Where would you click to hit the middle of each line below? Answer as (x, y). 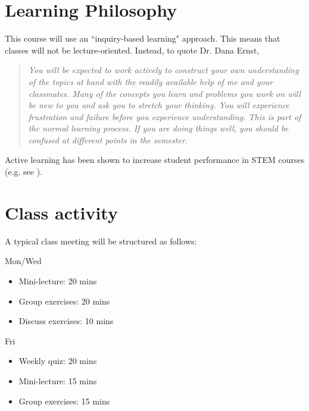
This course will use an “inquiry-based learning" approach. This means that (143, 38)
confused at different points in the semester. (108, 139)
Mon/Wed (23, 261)
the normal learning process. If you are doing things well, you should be (158, 128)
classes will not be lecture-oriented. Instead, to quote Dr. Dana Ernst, (132, 50)
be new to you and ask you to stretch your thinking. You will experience (159, 105)
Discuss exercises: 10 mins (66, 321)
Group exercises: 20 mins (64, 301)
